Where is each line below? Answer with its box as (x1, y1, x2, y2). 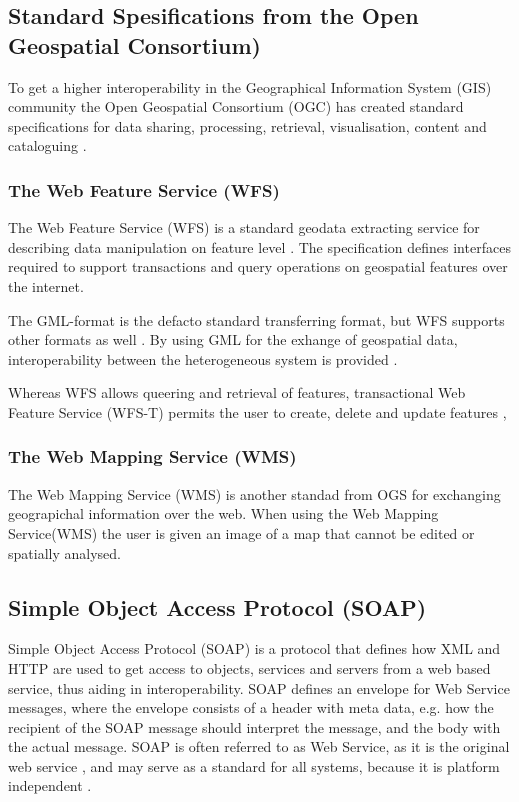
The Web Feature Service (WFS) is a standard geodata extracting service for (8, 217, 480, 238)
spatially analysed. (8, 542, 121, 563)
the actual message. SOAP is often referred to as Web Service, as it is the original (8, 736, 510, 757)
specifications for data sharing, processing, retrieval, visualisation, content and (8, 115, 487, 136)
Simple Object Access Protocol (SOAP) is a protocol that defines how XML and (8, 638, 501, 659)
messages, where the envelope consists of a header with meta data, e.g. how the (8, 697, 494, 718)
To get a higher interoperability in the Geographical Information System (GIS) (8, 76, 492, 97)
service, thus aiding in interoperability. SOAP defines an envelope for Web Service (8, 677, 510, 698)
